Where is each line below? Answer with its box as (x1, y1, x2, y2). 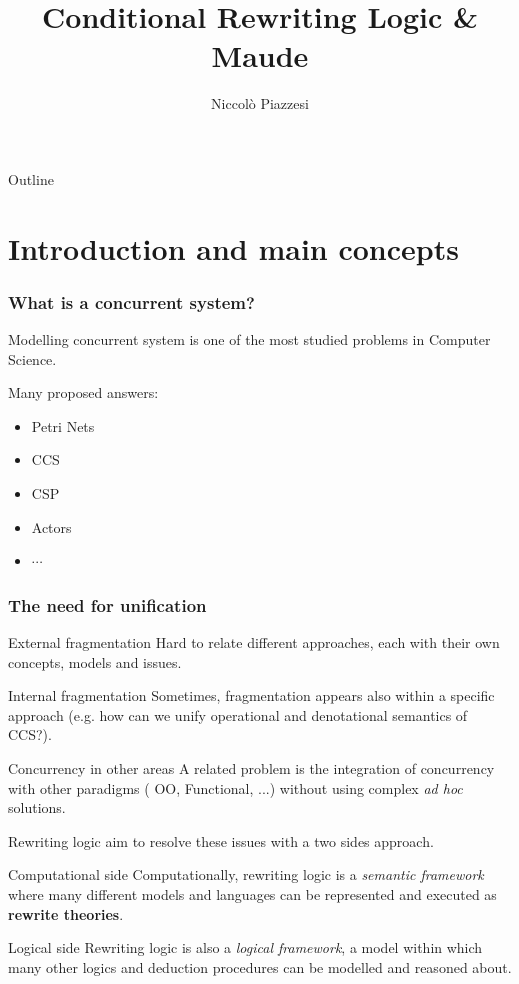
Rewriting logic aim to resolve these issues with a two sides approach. (8, 830, 434, 851)
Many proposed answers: (8, 382, 159, 403)
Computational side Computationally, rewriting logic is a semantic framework (8, 864, 484, 885)
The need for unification (8, 592, 207, 617)
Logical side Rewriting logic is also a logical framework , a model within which (8, 937, 483, 958)
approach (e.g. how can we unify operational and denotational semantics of (8, 704, 468, 725)
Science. (8, 348, 57, 369)
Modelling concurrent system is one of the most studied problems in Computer (8, 329, 491, 350)
